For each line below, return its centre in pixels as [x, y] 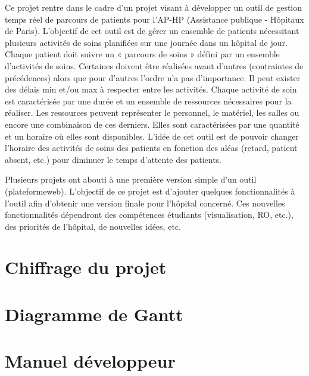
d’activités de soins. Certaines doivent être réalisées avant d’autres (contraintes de [154, 65]
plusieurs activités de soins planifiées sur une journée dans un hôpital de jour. [146, 42]
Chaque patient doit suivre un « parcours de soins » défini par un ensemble [142, 54]
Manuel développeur [90, 361]
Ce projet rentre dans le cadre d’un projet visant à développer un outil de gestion [154, 7]
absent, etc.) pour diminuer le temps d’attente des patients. [113, 159]
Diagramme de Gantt [94, 314]
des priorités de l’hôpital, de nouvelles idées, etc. [93, 226]
